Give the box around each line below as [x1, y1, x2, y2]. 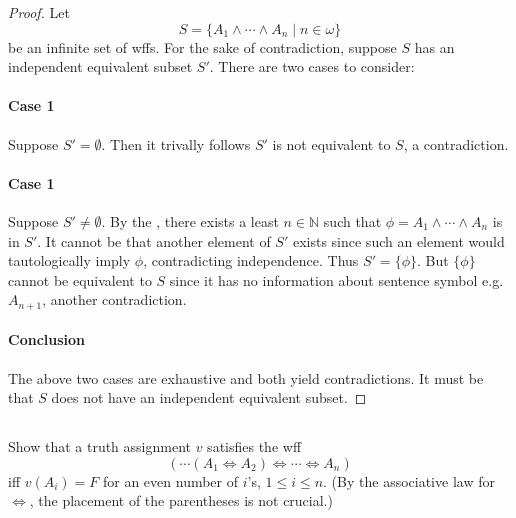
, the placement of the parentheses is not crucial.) [29, 490, 333, 511]
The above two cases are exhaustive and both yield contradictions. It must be [8, 367, 484, 388]
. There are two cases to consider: [209, 56, 415, 77]
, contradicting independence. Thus [143, 250, 359, 271]
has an [414, 36, 455, 57]
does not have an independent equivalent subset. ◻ [51, 387, 367, 408]
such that [323, 210, 382, 231]
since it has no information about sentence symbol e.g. [169, 269, 504, 290]
